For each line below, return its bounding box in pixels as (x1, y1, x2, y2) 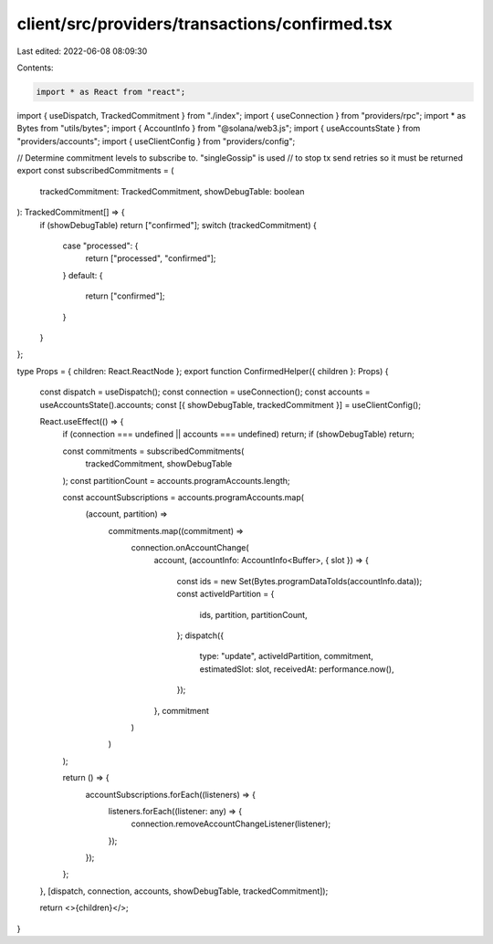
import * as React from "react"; (36, 87, 186, 97)
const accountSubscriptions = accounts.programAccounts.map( (62, 491, 305, 502)
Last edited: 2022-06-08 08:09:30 (16, 46, 148, 57)
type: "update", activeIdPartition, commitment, (199, 651, 373, 662)
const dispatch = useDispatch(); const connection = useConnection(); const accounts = (39, 386, 371, 397)
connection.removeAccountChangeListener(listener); (131, 818, 331, 830)
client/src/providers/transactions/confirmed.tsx (16, 14, 393, 34)
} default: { (62, 269, 103, 280)
